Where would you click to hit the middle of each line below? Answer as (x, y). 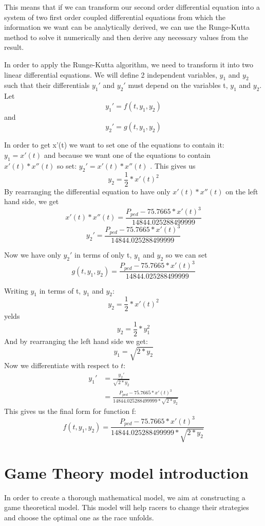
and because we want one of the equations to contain (127, 155)
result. (14, 47)
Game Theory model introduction (126, 472)
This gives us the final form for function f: (70, 411)
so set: (67, 165)
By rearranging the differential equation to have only (87, 191)
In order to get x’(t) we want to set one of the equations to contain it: (114, 145)
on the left (242, 191)
